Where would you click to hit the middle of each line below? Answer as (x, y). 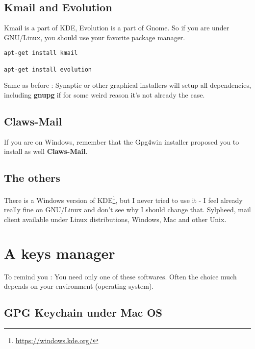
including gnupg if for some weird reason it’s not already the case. (104, 94)
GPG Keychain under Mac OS (83, 312)
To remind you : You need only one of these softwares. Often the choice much (120, 276)
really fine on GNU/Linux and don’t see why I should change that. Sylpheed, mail (127, 210)
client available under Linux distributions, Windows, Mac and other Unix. (115, 219)
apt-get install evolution (48, 69)
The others (32, 178)
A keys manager (60, 253)
